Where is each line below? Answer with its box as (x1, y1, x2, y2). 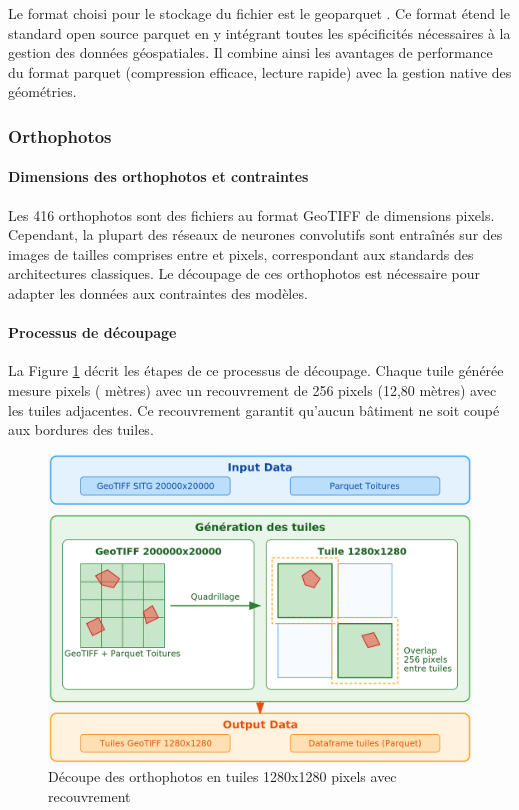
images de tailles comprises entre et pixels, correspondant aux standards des (8, 243, 474, 264)
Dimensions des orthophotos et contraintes (8, 166, 309, 187)
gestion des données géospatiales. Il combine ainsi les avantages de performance (8, 42, 493, 63)
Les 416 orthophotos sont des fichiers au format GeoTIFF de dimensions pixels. (8, 204, 495, 225)
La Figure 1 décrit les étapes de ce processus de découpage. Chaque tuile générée (8, 360, 504, 381)
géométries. (8, 81, 77, 102)
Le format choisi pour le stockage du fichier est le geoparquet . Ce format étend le (8, 3, 510, 23)
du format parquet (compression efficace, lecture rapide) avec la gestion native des (8, 61, 512, 82)
